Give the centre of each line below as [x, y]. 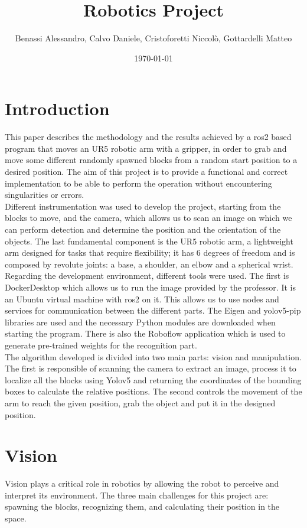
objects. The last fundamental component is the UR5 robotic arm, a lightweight [149, 241]
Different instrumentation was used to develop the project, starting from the [143, 206]
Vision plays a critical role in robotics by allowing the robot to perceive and [142, 483]
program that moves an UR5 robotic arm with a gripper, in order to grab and [146, 148]
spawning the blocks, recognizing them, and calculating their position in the [142, 506]
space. [16, 518]
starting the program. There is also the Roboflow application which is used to [145, 333]
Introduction [57, 108]
